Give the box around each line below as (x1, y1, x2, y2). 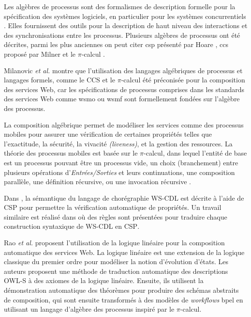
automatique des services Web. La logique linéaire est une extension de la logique (4, 247, 245, 257)
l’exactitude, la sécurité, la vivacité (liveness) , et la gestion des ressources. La (4, 138, 233, 148)
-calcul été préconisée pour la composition (121, 75, 245, 85)
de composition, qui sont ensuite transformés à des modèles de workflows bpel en (4, 294, 243, 304)
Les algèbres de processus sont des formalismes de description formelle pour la (4, 1, 236, 11)
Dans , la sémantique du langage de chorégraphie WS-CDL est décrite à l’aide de (4, 192, 244, 203)
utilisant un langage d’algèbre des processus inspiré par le (4, 304, 175, 314)
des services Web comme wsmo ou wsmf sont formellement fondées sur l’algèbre (4, 94, 240, 104)
